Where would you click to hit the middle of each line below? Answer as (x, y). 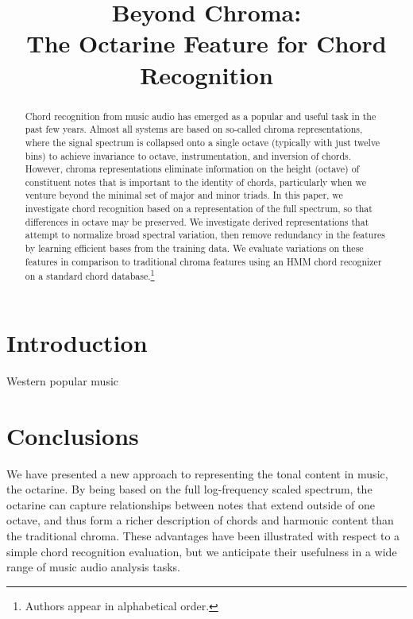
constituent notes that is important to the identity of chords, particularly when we (195, 182)
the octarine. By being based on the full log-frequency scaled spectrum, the (189, 489)
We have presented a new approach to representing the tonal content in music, (197, 473)
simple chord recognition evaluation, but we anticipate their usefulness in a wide (202, 551)
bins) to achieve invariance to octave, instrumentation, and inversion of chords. (188, 155)
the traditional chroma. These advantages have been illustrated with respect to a (203, 536)
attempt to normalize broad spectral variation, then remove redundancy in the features (205, 235)
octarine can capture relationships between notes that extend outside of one (191, 504)
